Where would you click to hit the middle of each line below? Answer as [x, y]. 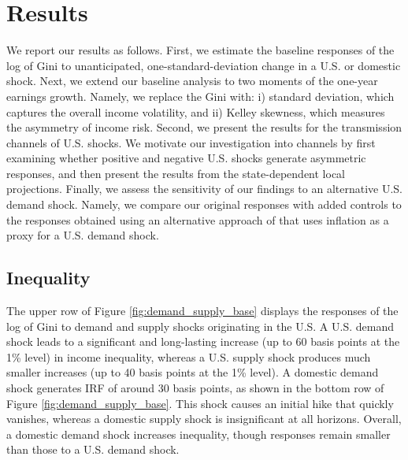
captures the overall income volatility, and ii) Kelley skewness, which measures [196, 111]
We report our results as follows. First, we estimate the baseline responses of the [200, 50]
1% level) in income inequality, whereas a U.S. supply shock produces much [189, 356]
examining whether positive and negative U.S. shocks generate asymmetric [186, 158]
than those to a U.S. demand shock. [93, 449]
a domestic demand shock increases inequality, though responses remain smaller [198, 434]
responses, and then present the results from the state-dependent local [176, 173]
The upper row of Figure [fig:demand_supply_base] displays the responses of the [202, 311]
